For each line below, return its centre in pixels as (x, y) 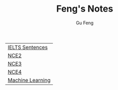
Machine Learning (29, 80)
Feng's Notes (85, 9)
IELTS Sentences (28, 47)
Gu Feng (85, 23)
